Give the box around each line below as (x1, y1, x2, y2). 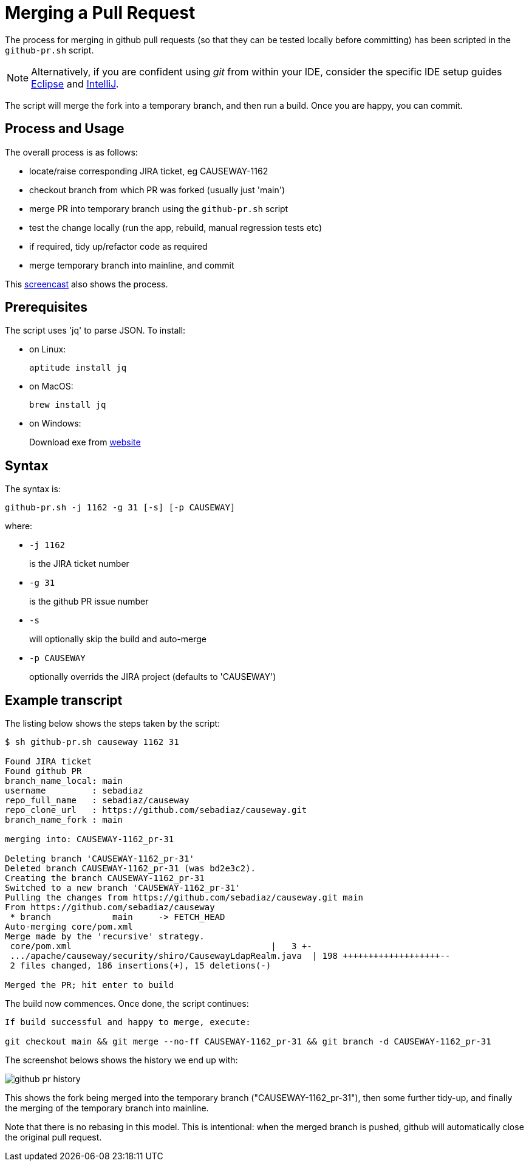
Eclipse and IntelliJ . (31, 77, 119, 90)
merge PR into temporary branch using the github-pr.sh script (29, 203, 288, 214)
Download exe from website (29, 437, 141, 448)
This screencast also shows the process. (5, 278, 168, 289)
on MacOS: (29, 381, 73, 392)
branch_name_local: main (5, 776, 123, 786)
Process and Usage (5, 121, 125, 137)
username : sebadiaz (5, 786, 143, 796)
